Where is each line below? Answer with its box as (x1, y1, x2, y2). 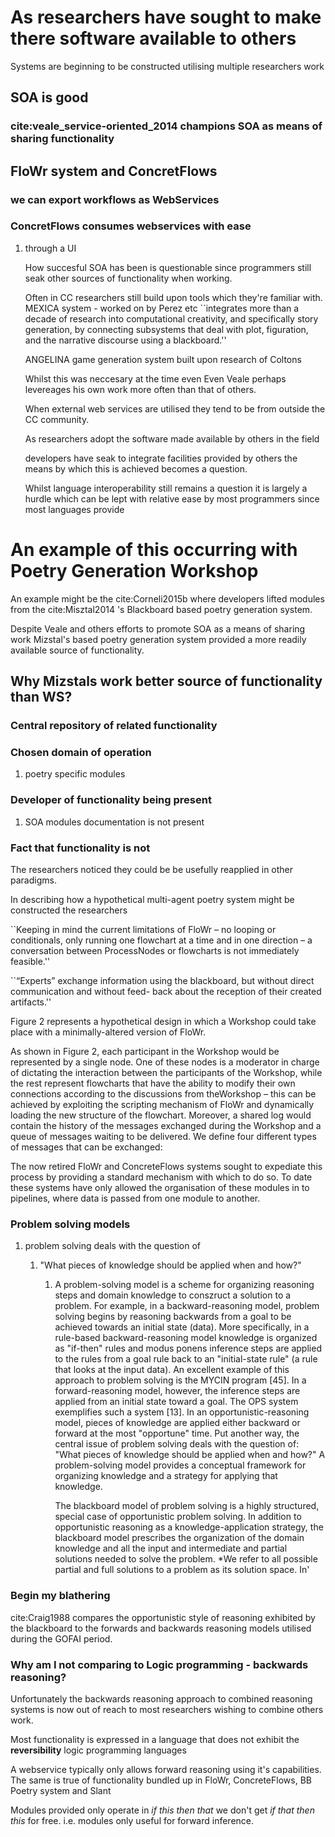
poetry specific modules (24, 768, 126, 780)
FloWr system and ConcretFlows (10, 162, 218, 180)
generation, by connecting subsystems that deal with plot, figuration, (24, 323, 309, 335)
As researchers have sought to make (10, 6, 322, 29)
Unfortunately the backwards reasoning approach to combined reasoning (10, 1692, 313, 1705)
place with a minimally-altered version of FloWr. (10, 1026, 207, 1038)
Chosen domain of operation (10, 746, 152, 760)
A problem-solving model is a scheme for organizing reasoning (54, 1279, 315, 1291)
